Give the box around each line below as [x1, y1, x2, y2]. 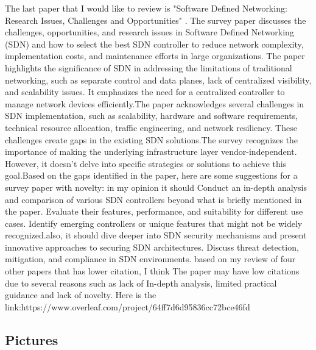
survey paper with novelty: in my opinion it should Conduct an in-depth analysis [5, 180, 307, 193]
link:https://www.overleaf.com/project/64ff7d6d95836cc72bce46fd [5, 300, 250, 313]
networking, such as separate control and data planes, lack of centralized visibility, [5, 73, 312, 86]
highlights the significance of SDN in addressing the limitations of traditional [5, 61, 292, 74]
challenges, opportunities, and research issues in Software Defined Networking [5, 26, 294, 38]
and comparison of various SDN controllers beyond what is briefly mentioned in [5, 193, 302, 205]
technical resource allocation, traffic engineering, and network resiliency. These [5, 121, 297, 134]
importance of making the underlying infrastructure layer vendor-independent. [5, 145, 297, 158]
